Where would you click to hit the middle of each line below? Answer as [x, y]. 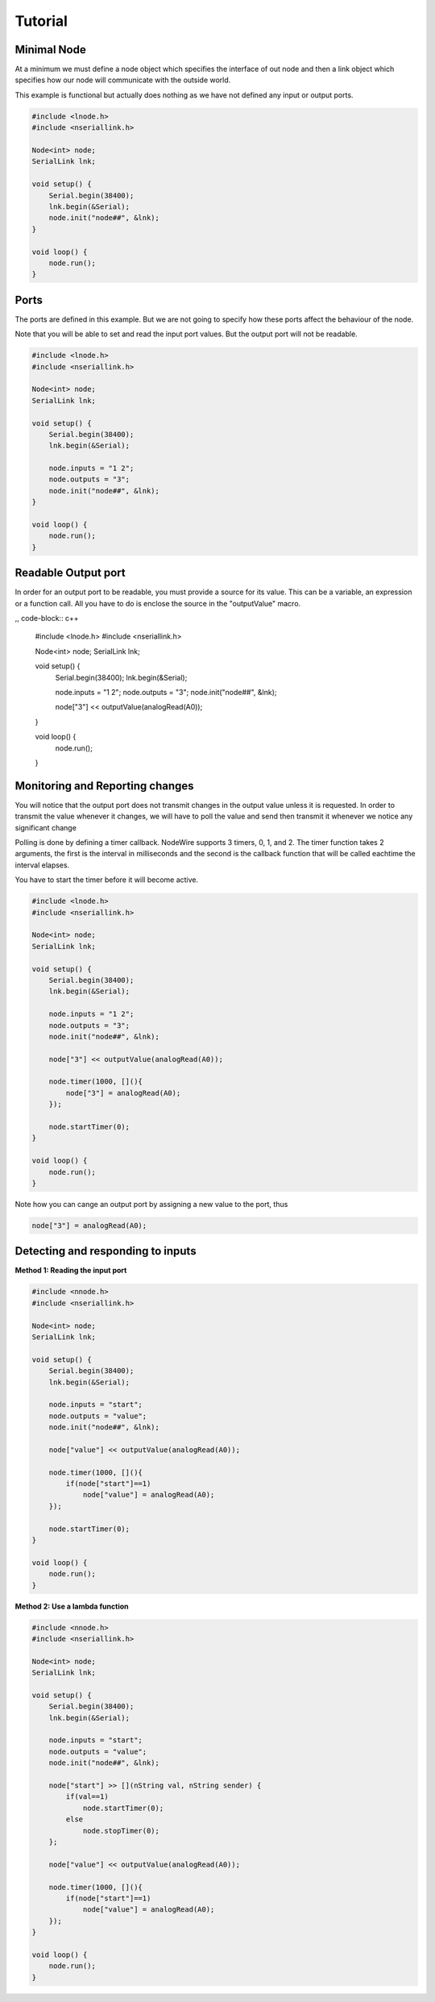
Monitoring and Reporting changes [104, 786]
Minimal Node [50, 50]
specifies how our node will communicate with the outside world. [123, 80]
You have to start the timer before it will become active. [107, 880]
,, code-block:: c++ [47, 618]
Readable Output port [70, 573]
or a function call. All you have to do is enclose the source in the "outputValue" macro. [158, 603]
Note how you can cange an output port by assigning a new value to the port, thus [151, 1204]
